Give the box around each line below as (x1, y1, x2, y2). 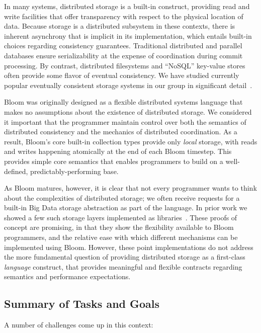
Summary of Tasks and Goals (4, 296, 160, 311)
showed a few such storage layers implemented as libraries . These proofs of (4, 212, 237, 222)
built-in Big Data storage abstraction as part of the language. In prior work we (4, 202, 247, 213)
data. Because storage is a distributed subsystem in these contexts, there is (4, 21, 235, 31)
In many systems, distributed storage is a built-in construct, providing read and (4, 1, 250, 11)
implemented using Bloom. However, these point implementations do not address (4, 241, 253, 252)
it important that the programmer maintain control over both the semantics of (4, 116, 246, 127)
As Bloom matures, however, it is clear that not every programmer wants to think (4, 183, 257, 193)
